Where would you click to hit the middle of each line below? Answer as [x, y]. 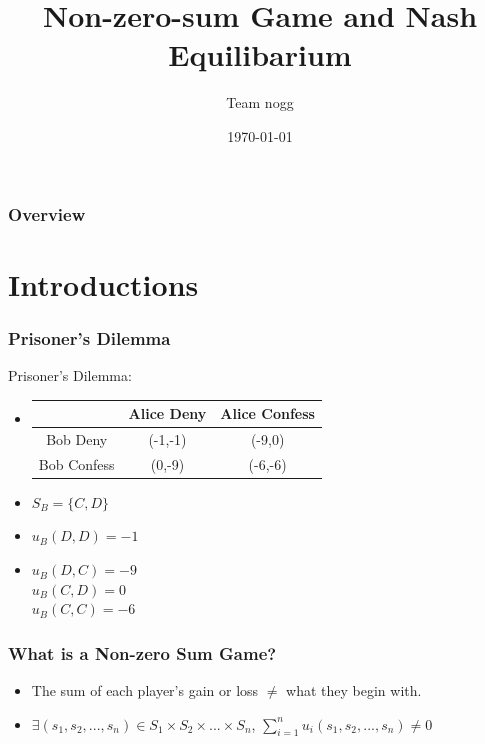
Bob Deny [77, 438]
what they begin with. [354, 690]
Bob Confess [76, 463]
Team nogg [260, 102]
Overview [47, 213]
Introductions [103, 283]
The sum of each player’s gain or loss [145, 690]
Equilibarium [260, 54]
